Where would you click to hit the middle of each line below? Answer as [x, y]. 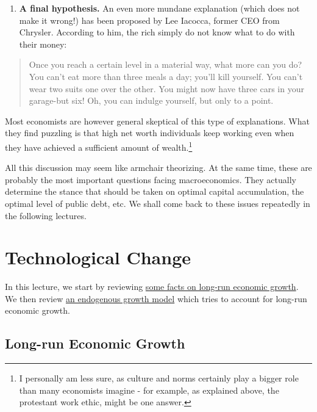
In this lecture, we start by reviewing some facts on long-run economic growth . [152, 287]
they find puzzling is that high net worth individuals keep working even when [150, 133]
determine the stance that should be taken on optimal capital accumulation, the [155, 191]
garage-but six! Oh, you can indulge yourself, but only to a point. [151, 100]
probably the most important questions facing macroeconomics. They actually [151, 179]
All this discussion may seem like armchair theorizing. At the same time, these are [158, 168]
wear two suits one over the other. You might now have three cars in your [166, 88]
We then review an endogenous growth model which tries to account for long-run [156, 298]
